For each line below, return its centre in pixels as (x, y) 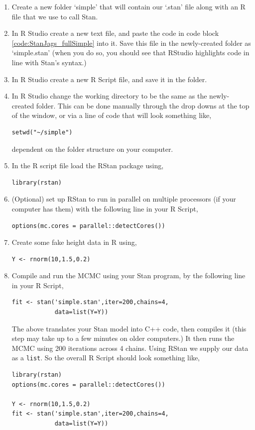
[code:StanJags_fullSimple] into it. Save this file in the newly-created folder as (131, 43)
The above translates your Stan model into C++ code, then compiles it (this (129, 328)
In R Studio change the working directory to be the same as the (109, 96)
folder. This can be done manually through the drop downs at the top (143, 105)
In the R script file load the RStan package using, (88, 165)
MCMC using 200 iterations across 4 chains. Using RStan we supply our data (130, 348)
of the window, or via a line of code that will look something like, (112, 115)
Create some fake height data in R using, (74, 242)
